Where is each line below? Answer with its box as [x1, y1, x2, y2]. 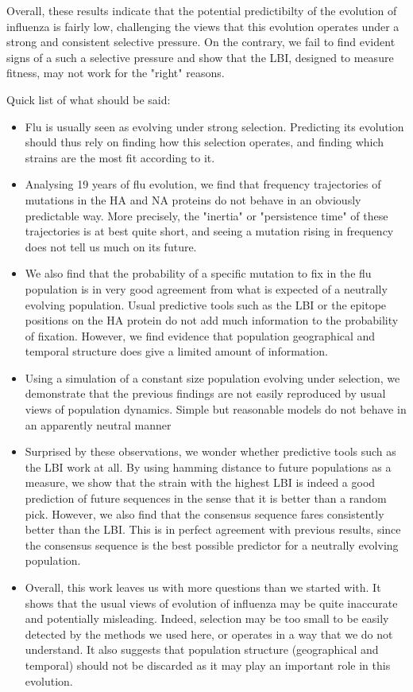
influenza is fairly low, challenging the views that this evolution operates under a [6, 17, 399, 34]
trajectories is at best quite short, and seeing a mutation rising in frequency [25, 223, 394, 239]
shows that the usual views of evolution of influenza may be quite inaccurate [25, 594, 398, 611]
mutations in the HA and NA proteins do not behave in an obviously [25, 191, 361, 208]
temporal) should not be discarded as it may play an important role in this [25, 656, 391, 673]
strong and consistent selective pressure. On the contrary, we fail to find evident [6, 33, 396, 50]
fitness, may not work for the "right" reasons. [6, 64, 225, 81]
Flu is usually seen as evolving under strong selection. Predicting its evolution [25, 118, 404, 134]
